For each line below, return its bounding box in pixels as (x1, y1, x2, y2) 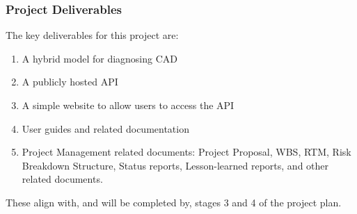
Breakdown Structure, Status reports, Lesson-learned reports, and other (22, 158, 329, 172)
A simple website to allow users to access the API (22, 98, 235, 112)
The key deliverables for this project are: (6, 28, 179, 42)
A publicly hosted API (22, 74, 118, 89)
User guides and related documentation (22, 121, 189, 135)
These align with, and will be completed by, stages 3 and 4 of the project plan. (6, 195, 342, 209)
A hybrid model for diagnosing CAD (22, 51, 178, 65)
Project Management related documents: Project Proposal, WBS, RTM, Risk (22, 145, 351, 159)
